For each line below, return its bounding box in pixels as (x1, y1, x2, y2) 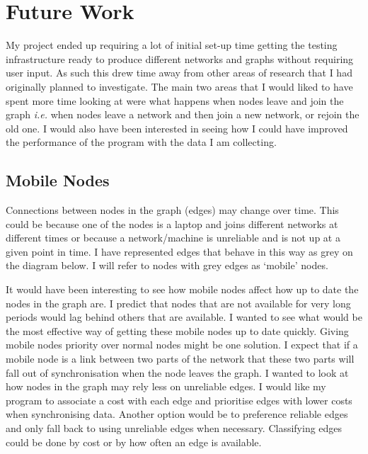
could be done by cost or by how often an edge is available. (6, 434, 262, 449)
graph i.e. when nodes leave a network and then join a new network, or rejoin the (6, 107, 360, 122)
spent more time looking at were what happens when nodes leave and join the (6, 93, 344, 108)
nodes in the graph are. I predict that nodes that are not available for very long (6, 295, 351, 310)
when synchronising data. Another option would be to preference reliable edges (6, 407, 348, 421)
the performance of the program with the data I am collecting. (6, 135, 277, 149)
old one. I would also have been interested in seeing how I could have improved (6, 120, 348, 135)
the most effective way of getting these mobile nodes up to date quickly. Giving (6, 323, 349, 338)
